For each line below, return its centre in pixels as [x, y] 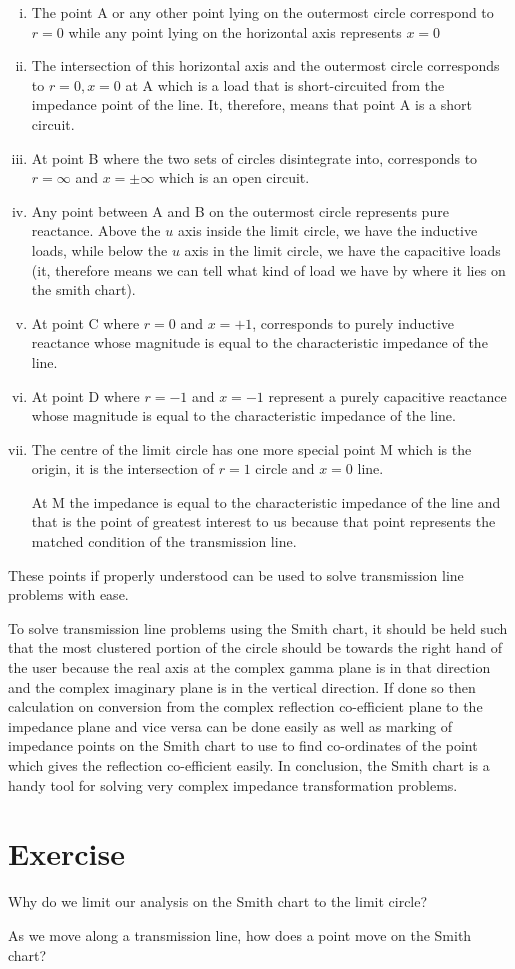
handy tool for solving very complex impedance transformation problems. [233, 784]
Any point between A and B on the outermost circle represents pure [240, 210]
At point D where [85, 395]
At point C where [85, 322]
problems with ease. [68, 594]
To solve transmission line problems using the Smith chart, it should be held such [258, 627]
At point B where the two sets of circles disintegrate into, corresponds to [254, 157]
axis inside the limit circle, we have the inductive [327, 230]
